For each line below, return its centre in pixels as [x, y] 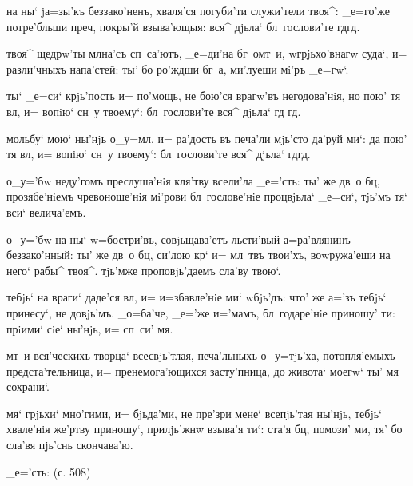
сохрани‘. [28, 386]
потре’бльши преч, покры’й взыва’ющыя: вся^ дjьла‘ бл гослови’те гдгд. [183, 26]
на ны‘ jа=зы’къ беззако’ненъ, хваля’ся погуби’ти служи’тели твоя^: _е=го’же [198, 10]
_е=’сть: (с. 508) [49, 471]
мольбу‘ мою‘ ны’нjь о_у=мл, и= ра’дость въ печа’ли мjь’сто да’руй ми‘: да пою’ [207, 138]
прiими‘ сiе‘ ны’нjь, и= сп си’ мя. [90, 328]
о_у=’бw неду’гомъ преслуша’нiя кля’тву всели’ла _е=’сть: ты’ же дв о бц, [193, 180]
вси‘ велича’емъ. [46, 211]
